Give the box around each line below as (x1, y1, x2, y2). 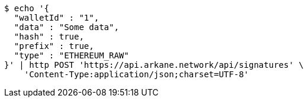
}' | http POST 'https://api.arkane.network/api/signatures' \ (4, 60, 304, 70)
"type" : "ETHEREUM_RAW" (14, 51, 129, 60)
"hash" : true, (14, 32, 84, 41)
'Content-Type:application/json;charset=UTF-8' (24, 70, 249, 79)
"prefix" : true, (14, 41, 94, 51)
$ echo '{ (4, 4, 49, 13)
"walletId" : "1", (14, 13, 100, 22)
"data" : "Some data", (14, 22, 119, 32)
